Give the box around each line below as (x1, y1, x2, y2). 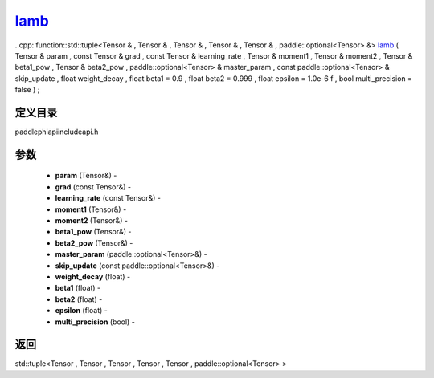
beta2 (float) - (55, 294, 103, 304)
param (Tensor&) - (55, 171, 117, 181)
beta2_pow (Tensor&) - (55, 238, 133, 248)
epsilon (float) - (55, 306, 108, 315)
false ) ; (14, 85, 40, 95)
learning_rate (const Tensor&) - (55, 193, 161, 203)
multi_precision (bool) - (55, 317, 136, 327)
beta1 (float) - (55, 283, 101, 293)
